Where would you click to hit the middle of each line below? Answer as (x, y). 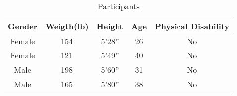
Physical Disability (192, 26)
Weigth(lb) (67, 26)
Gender (23, 26)
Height (110, 26)
